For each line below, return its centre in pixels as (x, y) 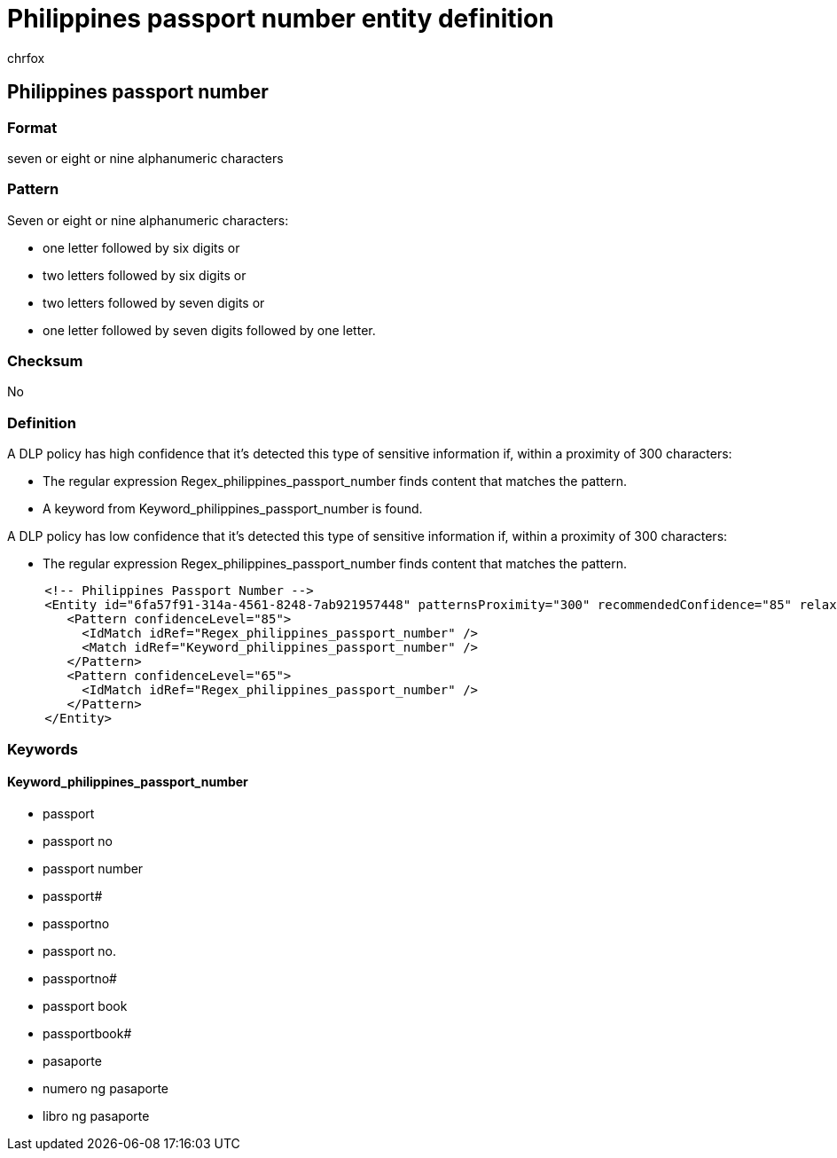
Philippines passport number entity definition (281, 19)
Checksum (45, 361)
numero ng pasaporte (106, 1088)
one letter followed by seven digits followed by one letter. (209, 330)
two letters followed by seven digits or (154, 302)
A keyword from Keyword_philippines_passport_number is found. (233, 509)
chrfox (26, 58)
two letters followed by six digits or (145, 275)
